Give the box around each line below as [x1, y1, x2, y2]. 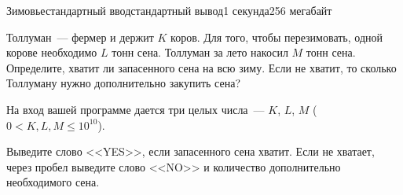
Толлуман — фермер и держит [6, 28, 154, 45]
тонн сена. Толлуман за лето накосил [112, 44, 288, 61]
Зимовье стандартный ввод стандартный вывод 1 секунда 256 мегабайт [6, 2, 332, 18]
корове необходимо [6, 44, 97, 61]
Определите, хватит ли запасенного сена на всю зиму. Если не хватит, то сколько [6, 59, 397, 75]
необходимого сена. [6, 174, 100, 190]
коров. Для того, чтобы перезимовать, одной [170, 28, 383, 45]
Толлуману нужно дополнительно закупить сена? [6, 75, 241, 91]
